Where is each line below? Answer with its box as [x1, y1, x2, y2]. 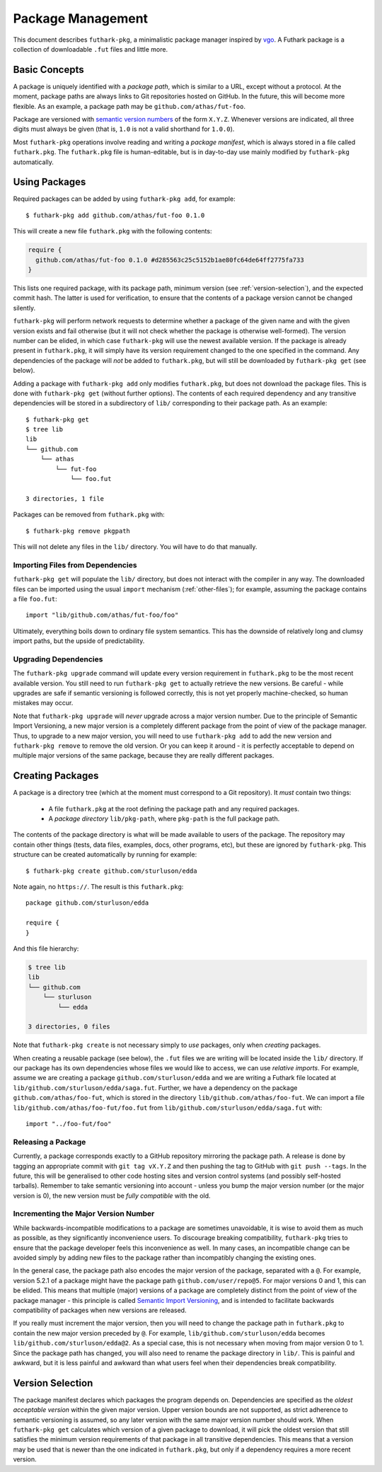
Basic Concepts [13, 64, 84, 76]
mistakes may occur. [13, 699, 74, 707]
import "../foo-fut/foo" [25, 1120, 112, 1128]
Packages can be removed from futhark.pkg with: [13, 510, 166, 519]
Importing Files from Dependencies [13, 560, 137, 569]
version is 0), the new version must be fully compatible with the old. [13, 1191, 212, 1200]
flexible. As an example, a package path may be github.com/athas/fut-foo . [13, 102, 246, 110]
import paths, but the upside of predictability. [13, 637, 145, 645]
